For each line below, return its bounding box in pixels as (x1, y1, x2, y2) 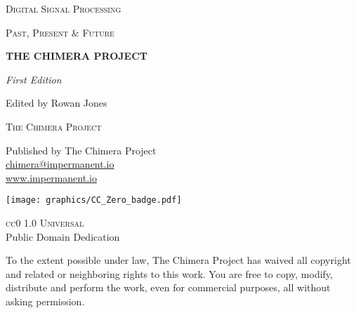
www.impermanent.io (6, 170, 97, 185)
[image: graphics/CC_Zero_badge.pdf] (6, 195, 182, 206)
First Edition (6, 72, 62, 86)
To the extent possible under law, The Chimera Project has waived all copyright (6, 253, 351, 267)
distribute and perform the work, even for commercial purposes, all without (6, 280, 331, 295)
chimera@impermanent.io (6, 156, 114, 171)
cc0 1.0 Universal (6, 215, 84, 229)
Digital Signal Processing (6, 1, 121, 15)
